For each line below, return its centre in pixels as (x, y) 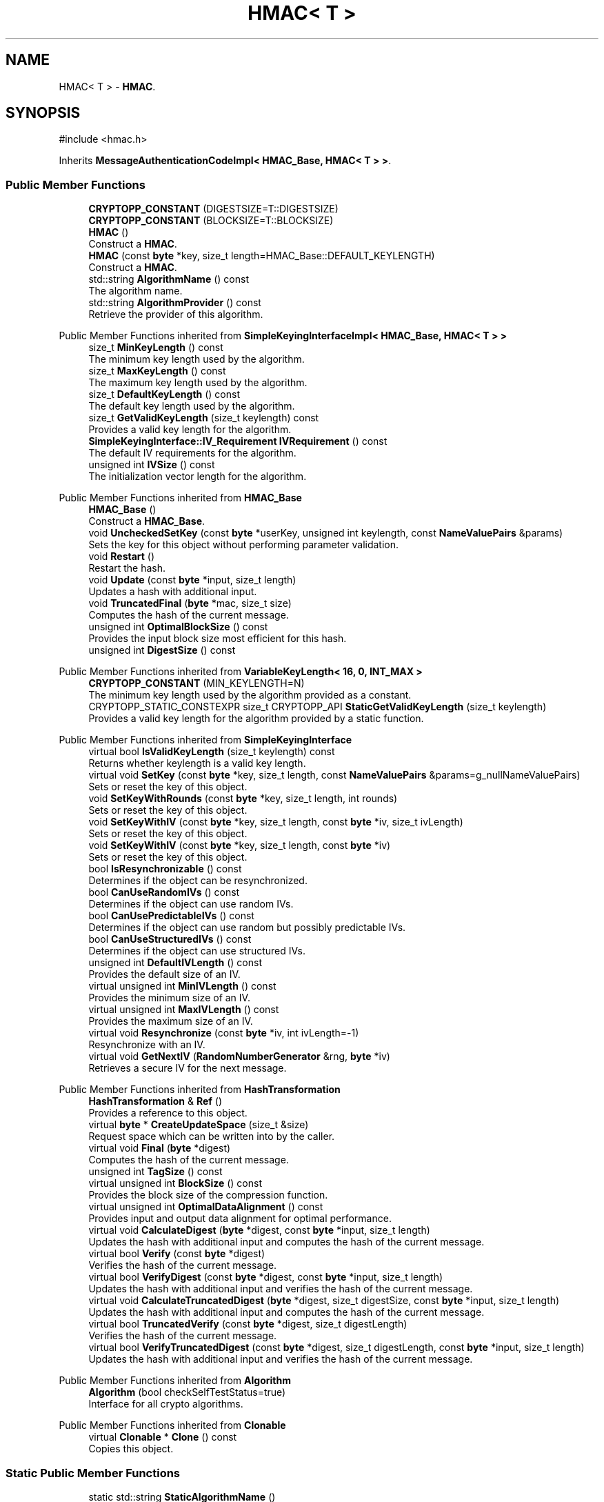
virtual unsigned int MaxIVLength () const (184, 1010)
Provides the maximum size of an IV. (171, 1021)
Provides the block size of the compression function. (208, 1195)
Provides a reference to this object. (168, 1113)
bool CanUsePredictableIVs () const (171, 916)
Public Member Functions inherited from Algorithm (175, 1381)
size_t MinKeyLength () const (156, 348)
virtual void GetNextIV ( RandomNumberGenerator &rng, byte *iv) (239, 1057)
